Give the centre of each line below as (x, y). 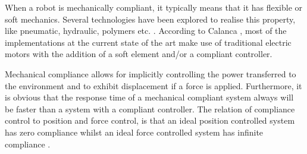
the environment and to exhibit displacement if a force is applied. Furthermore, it (153, 85)
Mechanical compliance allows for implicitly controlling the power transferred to (151, 73)
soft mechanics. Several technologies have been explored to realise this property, (150, 19)
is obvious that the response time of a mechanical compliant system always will (149, 97)
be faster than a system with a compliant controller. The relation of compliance (150, 109)
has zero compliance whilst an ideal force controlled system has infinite (134, 132)
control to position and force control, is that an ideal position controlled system (150, 120)
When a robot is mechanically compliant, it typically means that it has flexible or (154, 7)
